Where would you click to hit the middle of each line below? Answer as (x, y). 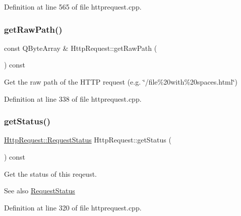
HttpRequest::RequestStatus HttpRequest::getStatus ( (88, 140)
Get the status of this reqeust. (50, 173)
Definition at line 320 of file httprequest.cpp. (73, 207)
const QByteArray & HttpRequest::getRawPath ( (81, 48)
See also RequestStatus (40, 191)
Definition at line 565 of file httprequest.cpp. (73, 7)
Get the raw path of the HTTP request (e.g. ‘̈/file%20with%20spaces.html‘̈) (121, 82)
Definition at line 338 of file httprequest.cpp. (73, 98)
